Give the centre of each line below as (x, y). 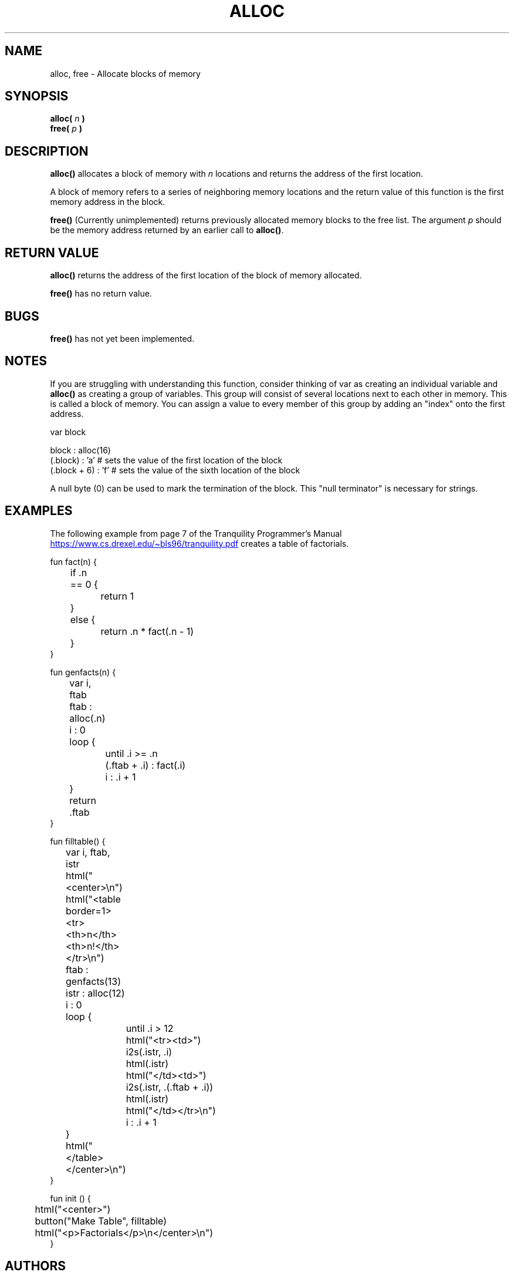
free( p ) (66, 129)
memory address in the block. (108, 202)
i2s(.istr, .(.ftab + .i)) (170, 1087)
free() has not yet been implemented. (122, 338)
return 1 (117, 596)
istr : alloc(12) (95, 993)
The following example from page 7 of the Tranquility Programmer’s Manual (196, 533)
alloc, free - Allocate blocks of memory (125, 73)
